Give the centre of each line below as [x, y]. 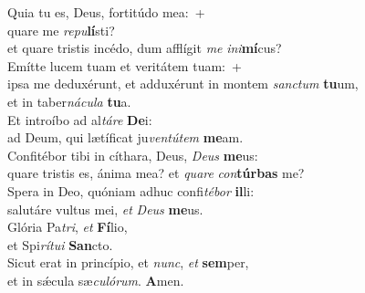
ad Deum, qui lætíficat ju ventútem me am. [125, 137]
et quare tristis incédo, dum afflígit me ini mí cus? [145, 48]
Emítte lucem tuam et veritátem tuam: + [125, 65]
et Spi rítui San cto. [60, 244]
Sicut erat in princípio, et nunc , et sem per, [128, 262]
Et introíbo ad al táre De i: [80, 119]
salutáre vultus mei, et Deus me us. [105, 209]
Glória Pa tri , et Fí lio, [68, 227]
